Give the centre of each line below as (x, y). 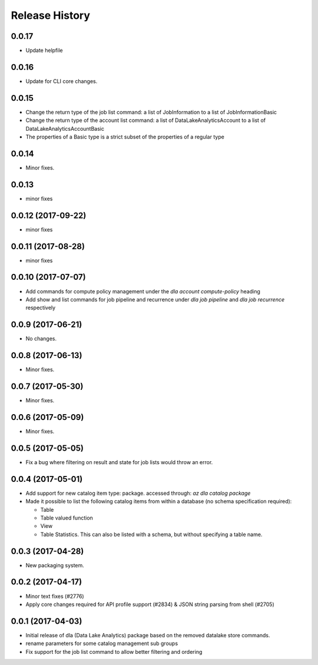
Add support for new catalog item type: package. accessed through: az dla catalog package (138, 493)
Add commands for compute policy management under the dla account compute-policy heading (143, 291)
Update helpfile (44, 51)
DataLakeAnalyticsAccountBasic (65, 128)
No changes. (41, 339)
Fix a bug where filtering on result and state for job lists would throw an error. (119, 462)
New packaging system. (55, 565)
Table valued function (67, 518)
